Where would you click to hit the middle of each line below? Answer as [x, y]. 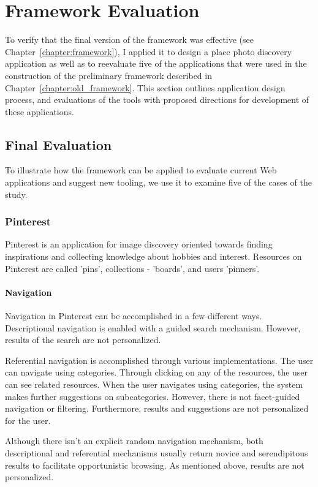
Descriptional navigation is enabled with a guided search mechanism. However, [153, 327]
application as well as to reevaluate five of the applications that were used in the [156, 63]
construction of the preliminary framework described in [108, 75]
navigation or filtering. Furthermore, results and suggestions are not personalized [157, 408]
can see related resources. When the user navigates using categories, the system [154, 384]
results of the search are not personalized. [83, 340]
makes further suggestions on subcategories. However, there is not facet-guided [153, 396]
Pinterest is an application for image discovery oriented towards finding [139, 244]
